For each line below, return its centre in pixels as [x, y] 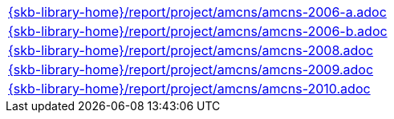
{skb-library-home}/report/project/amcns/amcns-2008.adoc [191, 50]
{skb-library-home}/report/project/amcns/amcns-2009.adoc [191, 69]
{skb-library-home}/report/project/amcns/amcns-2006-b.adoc [198, 31]
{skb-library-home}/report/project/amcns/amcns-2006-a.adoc [197, 12]
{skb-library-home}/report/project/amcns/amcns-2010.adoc [189, 89]
